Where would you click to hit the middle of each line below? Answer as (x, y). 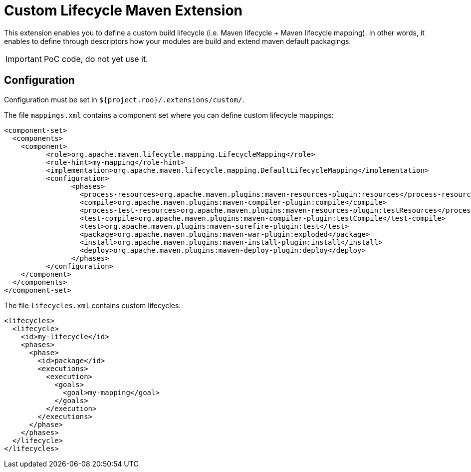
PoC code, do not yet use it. (96, 59)
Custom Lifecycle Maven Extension (123, 10)
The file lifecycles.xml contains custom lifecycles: (93, 305)
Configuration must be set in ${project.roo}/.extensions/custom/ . (124, 99)
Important (24, 59)
